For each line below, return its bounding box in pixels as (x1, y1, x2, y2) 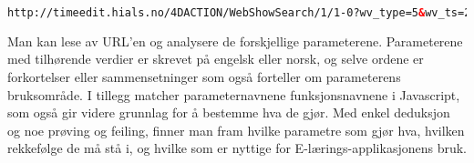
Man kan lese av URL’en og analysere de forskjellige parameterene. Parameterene (7, 31, 463, 50)
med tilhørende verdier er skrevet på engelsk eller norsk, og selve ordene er (7, 49, 424, 68)
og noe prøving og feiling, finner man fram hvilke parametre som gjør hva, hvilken (7, 120, 465, 139)
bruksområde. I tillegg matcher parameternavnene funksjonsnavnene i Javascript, (7, 85, 460, 104)
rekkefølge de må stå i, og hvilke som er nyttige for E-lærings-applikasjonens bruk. (7, 138, 467, 158)
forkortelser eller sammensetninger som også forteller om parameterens (7, 67, 401, 87)
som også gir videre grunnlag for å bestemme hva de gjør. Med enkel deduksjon (7, 103, 450, 122)
